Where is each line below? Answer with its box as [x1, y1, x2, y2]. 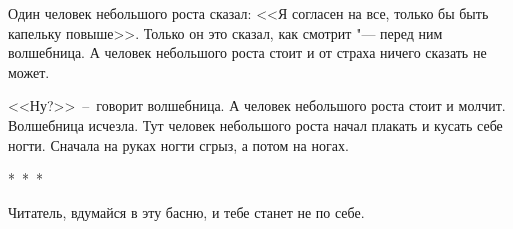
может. [8, 61, 50, 82]
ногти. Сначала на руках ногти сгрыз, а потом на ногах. [8, 134, 349, 155]
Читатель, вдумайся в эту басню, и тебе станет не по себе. [8, 201, 365, 222]
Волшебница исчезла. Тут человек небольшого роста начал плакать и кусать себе [8, 114, 503, 135]
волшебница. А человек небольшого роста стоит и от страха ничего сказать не [8, 42, 487, 63]
